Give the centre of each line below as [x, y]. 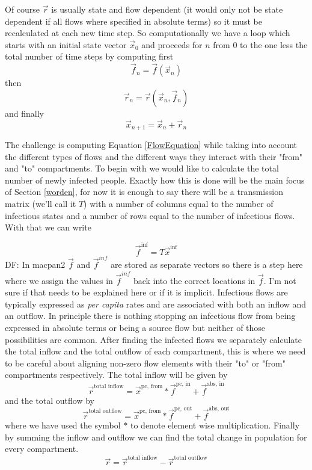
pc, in [183, 384]
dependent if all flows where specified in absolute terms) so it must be [133, 21]
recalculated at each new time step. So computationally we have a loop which [148, 33]
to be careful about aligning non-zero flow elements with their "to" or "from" [145, 363]
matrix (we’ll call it [41, 204]
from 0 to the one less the [260, 44]
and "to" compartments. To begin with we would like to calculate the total [142, 168]
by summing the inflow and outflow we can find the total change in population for [156, 437]
